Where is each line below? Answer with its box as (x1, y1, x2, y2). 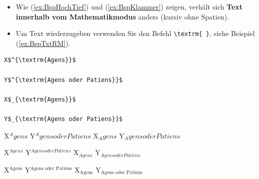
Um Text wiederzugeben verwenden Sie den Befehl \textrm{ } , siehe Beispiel (16, 28, 255, 38)
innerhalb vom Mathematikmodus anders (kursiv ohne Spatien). (16, 11, 229, 21)
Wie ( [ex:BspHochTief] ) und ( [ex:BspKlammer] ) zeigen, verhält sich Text (16, 1, 243, 11)
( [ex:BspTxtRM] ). (16, 37, 71, 48)
